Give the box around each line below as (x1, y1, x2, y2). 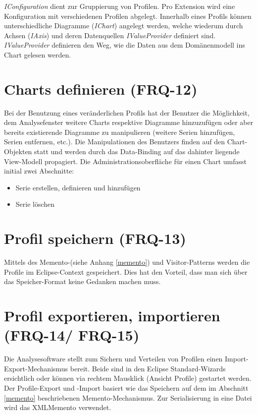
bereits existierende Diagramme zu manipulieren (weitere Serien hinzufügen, (4, 126, 235, 137)
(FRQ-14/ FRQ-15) (4, 325, 140, 345)
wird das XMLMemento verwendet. (4, 402, 111, 413)
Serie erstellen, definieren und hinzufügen (15, 182, 141, 192)
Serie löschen (15, 199, 55, 209)
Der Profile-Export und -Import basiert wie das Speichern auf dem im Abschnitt (4, 383, 249, 393)
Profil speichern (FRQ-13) (4, 228, 186, 248)
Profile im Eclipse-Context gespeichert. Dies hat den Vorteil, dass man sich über (4, 266, 248, 277)
